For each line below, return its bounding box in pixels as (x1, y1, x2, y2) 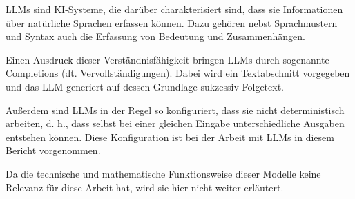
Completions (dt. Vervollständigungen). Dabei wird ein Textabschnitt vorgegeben (6, 66, 350, 80)
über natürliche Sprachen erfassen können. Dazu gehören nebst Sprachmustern (6, 15, 338, 30)
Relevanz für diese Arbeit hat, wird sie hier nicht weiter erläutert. (6, 180, 284, 194)
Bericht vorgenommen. (6, 143, 101, 158)
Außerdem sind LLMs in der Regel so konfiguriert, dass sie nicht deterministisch (6, 102, 345, 117)
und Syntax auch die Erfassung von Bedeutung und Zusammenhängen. (6, 29, 305, 44)
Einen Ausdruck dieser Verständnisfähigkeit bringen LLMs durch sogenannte (6, 52, 329, 66)
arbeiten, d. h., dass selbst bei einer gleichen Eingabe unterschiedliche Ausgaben (6, 116, 345, 131)
